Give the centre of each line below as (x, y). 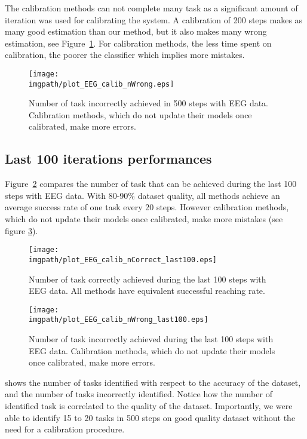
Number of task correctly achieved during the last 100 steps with (148, 279)
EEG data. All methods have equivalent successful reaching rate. (147, 291)
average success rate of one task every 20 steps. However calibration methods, (147, 207)
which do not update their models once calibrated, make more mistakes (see (144, 219)
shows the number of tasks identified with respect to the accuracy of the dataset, (153, 382)
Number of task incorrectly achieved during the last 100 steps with (151, 339)
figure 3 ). (22, 230)
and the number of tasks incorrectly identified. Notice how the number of (139, 394)
